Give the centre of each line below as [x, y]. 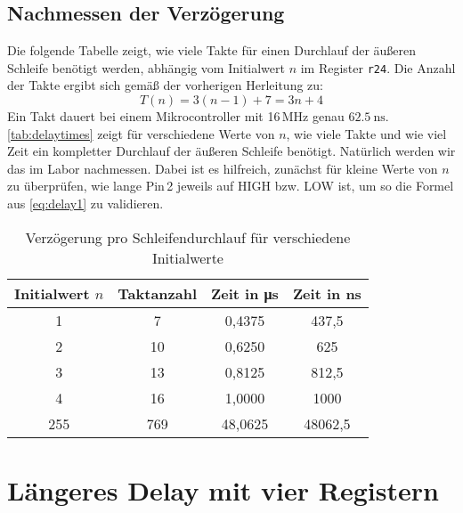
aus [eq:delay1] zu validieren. [85, 204]
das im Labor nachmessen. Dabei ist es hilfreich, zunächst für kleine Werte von [223, 168]
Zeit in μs [245, 293]
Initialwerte [187, 257]
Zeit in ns [327, 293]
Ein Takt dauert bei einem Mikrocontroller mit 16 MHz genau [176, 116]
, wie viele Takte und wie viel [366, 133]
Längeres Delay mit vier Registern [223, 489]
